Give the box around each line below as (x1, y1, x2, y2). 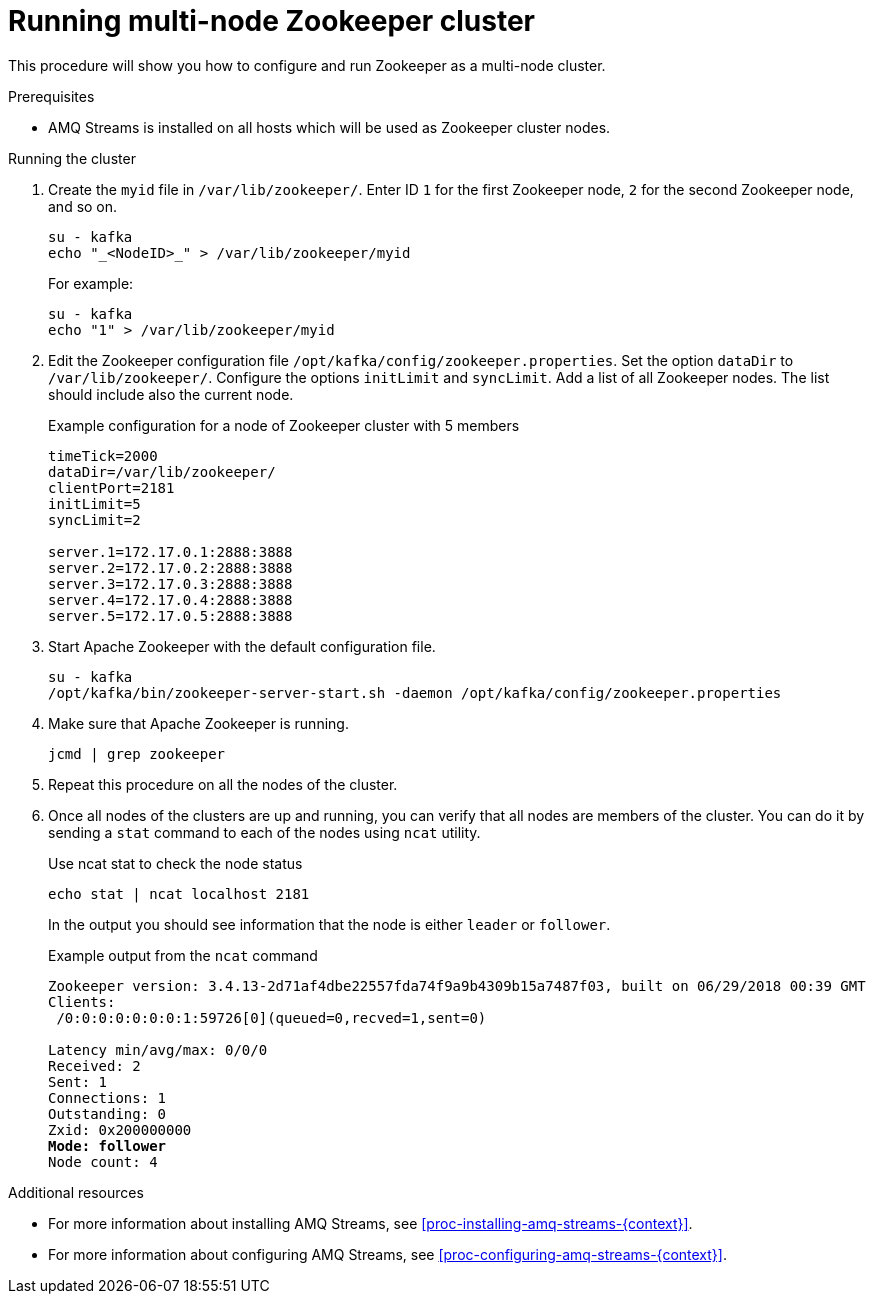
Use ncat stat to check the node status (48, 854, 303, 872)
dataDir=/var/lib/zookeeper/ (48, 463, 276, 480)
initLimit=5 (48, 495, 141, 512)
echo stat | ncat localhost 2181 (48, 885, 310, 902)
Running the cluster (8, 149, 136, 167)
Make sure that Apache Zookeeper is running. (48, 714, 349, 732)
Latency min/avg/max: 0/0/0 (48, 1041, 268, 1058)
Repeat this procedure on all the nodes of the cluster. (48, 775, 398, 793)
